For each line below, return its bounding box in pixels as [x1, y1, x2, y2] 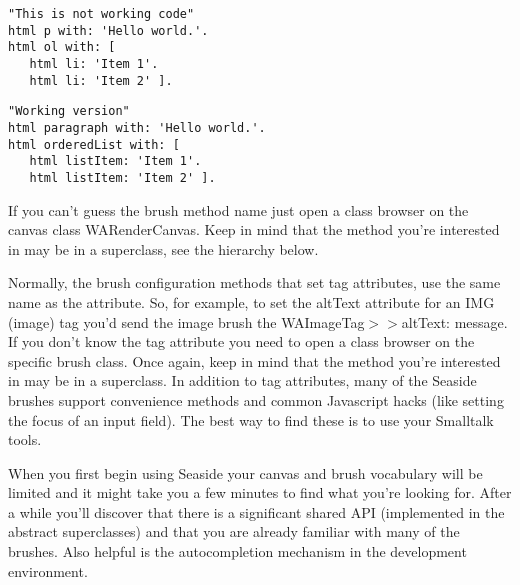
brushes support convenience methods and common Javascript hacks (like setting [8, 389, 504, 410]
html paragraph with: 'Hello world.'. [8, 120, 266, 135]
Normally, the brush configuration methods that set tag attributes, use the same [8, 272, 501, 293]
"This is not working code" [8, 7, 195, 21]
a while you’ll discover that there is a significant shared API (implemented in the [8, 501, 505, 522]
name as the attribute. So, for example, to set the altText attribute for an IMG [8, 291, 495, 312]
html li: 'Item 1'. [29, 56, 159, 71]
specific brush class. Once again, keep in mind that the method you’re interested [8, 350, 501, 371]
